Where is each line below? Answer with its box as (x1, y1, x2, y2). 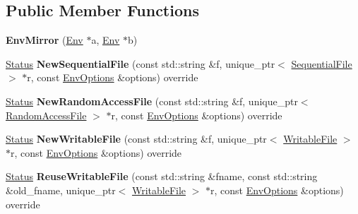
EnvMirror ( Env (6, 32, 83, 47)
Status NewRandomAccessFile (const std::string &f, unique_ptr (6, 93, 298, 108)
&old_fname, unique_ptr (6, 182, 116, 197)
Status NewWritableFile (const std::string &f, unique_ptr (6, 131, 267, 146)
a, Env (91, 32, 120, 47)
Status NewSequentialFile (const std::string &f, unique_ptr (6, 56, 275, 71)
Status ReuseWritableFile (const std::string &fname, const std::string (6, 169, 318, 184)
